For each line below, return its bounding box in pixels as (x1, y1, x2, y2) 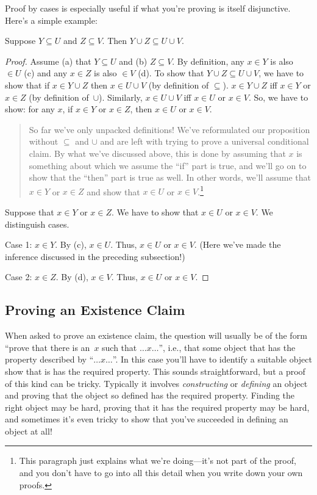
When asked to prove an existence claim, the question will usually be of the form (5, 329, 307, 342)
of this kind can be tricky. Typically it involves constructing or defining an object (5, 377, 308, 389)
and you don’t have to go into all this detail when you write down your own (19, 466, 303, 479)
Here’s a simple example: (5, 13, 98, 26)
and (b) (119, 54, 148, 67)
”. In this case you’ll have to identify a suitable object (112, 353, 312, 366)
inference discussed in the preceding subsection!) (5, 250, 185, 262)
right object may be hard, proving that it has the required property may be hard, (5, 400, 310, 413)
